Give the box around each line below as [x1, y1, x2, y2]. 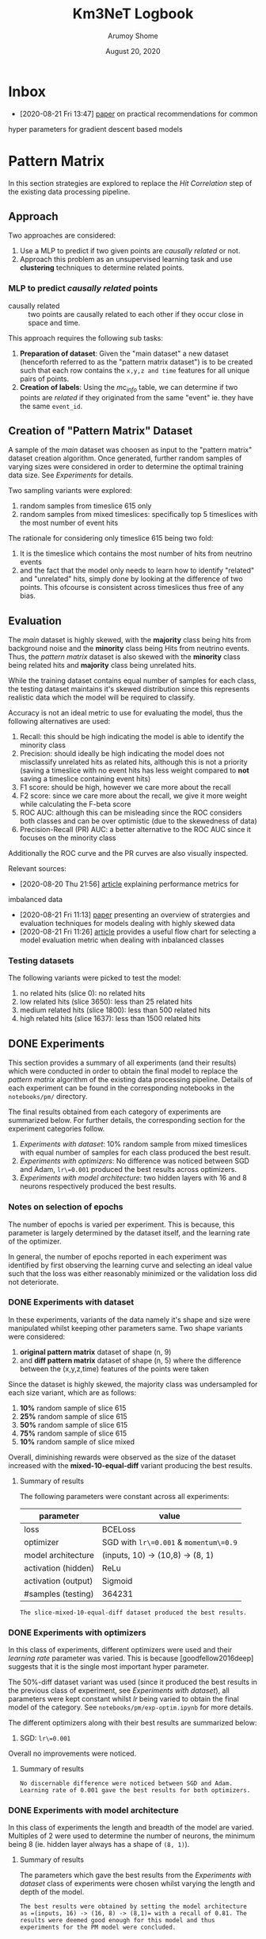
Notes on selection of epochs [8, 1201, 123, 1212]
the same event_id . [19, 401, 83, 411]
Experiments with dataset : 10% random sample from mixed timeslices [19, 1139, 248, 1149]
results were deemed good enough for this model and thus [19, 1917, 215, 1925]
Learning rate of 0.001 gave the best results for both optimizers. [19, 1787, 251, 1794]
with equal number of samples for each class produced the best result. [19, 1148, 251, 1158]
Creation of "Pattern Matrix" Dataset [8, 424, 193, 438]
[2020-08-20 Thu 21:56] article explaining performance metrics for [19, 879, 239, 889]
